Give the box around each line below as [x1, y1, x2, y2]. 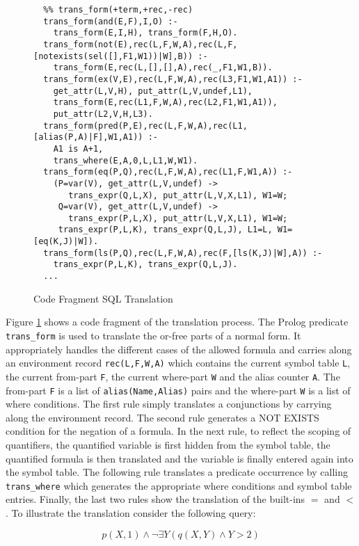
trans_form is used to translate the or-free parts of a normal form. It [6, 328, 301, 342]
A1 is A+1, [53, 143, 104, 154]
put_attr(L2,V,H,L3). [53, 109, 153, 119]
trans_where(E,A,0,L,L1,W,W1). [53, 155, 198, 166]
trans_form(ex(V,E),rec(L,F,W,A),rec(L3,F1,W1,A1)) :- [43, 74, 303, 84]
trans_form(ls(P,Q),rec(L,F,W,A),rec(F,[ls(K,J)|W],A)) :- [43, 248, 323, 258]
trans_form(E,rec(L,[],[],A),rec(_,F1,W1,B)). [53, 63, 273, 73]
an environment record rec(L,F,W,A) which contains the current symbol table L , [6, 355, 351, 370]
